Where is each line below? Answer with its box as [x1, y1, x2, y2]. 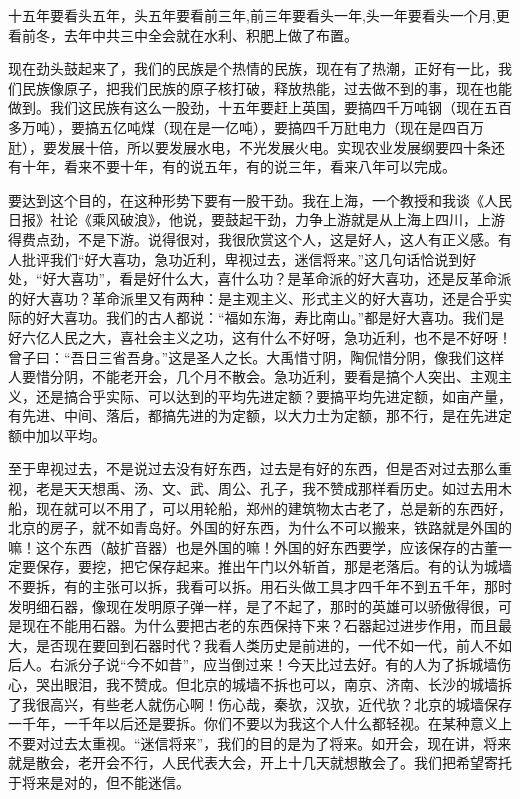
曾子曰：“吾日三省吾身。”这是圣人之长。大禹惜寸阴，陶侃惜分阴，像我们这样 [8, 346, 505, 367]
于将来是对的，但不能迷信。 [8, 771, 190, 792]
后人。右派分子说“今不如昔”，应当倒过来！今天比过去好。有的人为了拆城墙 [8, 654, 498, 675]
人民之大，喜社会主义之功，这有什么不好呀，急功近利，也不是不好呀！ [49, 326, 512, 347]
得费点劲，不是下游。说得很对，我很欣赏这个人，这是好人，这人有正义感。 [8, 228, 498, 249]
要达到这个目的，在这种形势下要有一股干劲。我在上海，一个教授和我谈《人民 [8, 189, 512, 210]
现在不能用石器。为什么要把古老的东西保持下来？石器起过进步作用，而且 [21, 615, 498, 636]
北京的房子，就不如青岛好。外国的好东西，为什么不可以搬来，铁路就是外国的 [8, 517, 512, 538]
